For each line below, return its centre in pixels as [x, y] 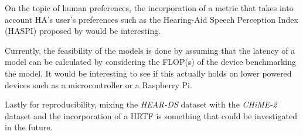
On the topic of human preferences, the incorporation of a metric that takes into [149, 8]
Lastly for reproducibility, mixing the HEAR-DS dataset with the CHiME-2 [141, 104]
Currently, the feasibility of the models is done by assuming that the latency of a [150, 50]
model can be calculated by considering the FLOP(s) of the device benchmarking [151, 62]
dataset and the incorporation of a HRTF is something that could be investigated [151, 115]
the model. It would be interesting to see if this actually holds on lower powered [148, 73]
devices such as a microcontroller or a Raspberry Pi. [98, 84]
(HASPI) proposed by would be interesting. [83, 31]
